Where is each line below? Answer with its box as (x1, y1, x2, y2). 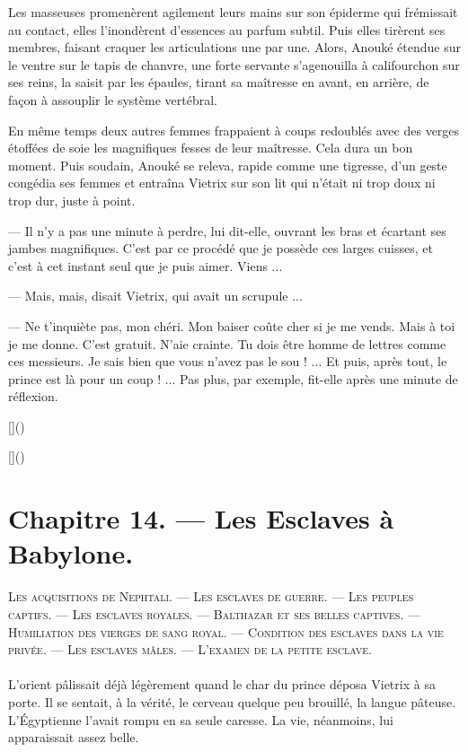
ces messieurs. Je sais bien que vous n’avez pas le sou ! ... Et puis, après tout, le (8, 352, 447, 371)
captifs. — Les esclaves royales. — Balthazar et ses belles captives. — (8, 604, 420, 623)
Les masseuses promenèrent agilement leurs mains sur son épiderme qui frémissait (8, 3, 458, 21)
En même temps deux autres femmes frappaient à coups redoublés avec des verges (8, 120, 460, 139)
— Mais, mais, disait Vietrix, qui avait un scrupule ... (8, 286, 303, 305)
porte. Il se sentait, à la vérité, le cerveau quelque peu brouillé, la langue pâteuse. (8, 692, 456, 711)
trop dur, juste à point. (8, 190, 136, 209)
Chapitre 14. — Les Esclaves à (8, 500, 394, 537)
